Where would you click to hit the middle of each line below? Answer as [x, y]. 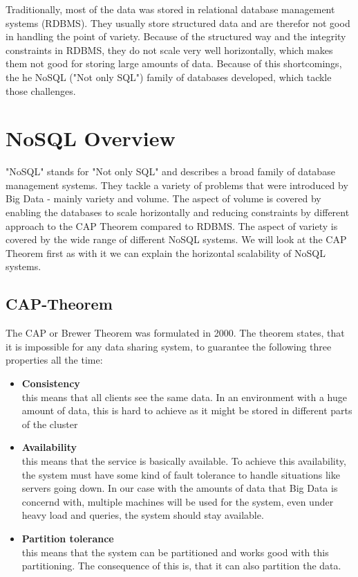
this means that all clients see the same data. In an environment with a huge [184, 397]
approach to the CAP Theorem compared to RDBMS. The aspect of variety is [172, 225]
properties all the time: [54, 360]
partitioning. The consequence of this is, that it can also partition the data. [181, 566]
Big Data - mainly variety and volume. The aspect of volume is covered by [163, 198]
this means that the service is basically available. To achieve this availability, [184, 460]
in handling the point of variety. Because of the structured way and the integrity [176, 36]
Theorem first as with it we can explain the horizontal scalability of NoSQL [166, 252]
